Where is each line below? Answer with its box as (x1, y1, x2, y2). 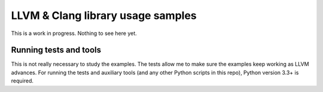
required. (11, 77, 34, 84)
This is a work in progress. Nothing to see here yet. (11, 30, 137, 37)
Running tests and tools (11, 45, 102, 55)
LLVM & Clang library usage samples (11, 9, 197, 22)
